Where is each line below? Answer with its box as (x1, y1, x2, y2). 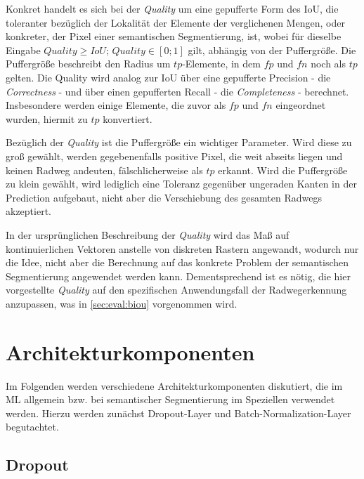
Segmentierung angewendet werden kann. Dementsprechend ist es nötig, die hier (6, 268, 351, 283)
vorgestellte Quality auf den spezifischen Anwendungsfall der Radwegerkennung (6, 282, 347, 297)
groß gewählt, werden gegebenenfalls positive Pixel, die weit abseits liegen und (6, 148, 343, 163)
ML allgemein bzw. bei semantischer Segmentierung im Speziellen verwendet (6, 392, 335, 407)
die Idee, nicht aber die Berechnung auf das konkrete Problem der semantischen (6, 255, 349, 270)
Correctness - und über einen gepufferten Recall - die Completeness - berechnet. (6, 84, 349, 98)
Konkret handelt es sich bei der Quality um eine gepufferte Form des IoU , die (6, 1, 339, 15)
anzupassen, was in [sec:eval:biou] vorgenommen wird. (6, 296, 238, 310)
